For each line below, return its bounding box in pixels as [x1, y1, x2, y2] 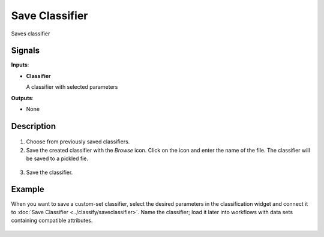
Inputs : [11, 61, 29, 68]
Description [11, 121, 56, 131]
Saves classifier [11, 30, 50, 37]
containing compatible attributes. [11, 217, 93, 224]
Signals [11, 46, 40, 56]
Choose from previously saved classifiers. [26, 138, 130, 145]
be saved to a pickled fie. [26, 155, 89, 162]
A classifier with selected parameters [26, 83, 118, 91]
